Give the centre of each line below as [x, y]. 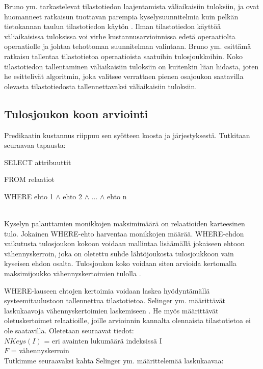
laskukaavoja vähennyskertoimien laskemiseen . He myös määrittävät [111, 310]
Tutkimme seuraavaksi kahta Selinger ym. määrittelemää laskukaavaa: [114, 360]
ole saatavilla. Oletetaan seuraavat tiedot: [69, 331]
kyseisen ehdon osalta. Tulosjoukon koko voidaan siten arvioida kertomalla [120, 263]
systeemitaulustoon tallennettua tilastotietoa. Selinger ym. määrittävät [115, 300]
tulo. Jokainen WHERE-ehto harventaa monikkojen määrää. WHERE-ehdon [124, 233]
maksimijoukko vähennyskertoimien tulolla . [73, 273]
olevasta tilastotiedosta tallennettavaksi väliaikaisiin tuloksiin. [101, 86]
